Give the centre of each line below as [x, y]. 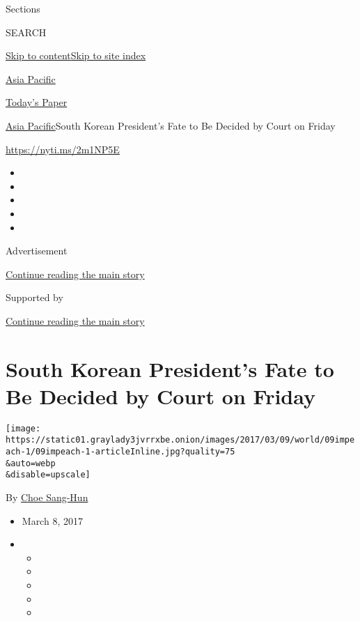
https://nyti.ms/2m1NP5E [63, 149]
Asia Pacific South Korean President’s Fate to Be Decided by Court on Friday [171, 125]
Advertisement [37, 251]
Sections [23, 8]
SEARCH [26, 32]
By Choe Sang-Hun [47, 497]
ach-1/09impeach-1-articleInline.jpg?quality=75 [120, 452]
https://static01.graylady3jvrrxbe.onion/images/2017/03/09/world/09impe [180, 440]
